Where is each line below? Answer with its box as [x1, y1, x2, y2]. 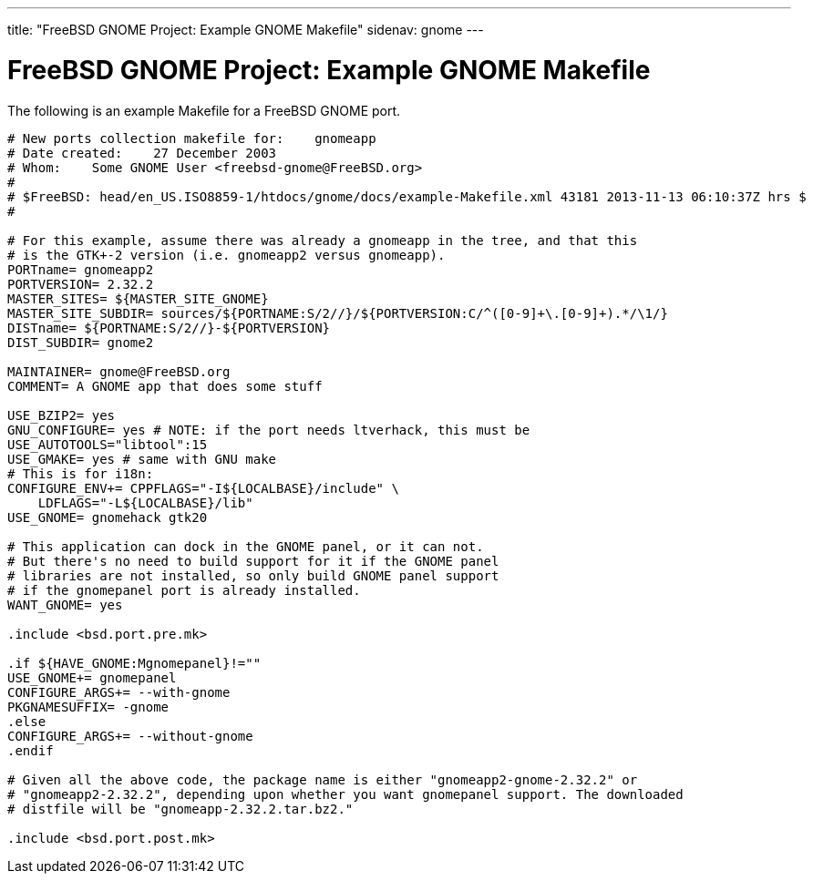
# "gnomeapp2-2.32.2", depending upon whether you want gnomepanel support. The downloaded [7, 786, 684, 802]
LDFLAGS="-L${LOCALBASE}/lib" [37, 495, 253, 510]
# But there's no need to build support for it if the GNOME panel [7, 553, 499, 569]
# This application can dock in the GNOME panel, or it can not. [7, 538, 484, 554]
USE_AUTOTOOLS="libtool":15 [7, 436, 208, 452]
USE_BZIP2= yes [7, 407, 116, 423]
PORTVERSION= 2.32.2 [7, 276, 154, 292]
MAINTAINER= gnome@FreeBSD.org [7, 364, 231, 379]
